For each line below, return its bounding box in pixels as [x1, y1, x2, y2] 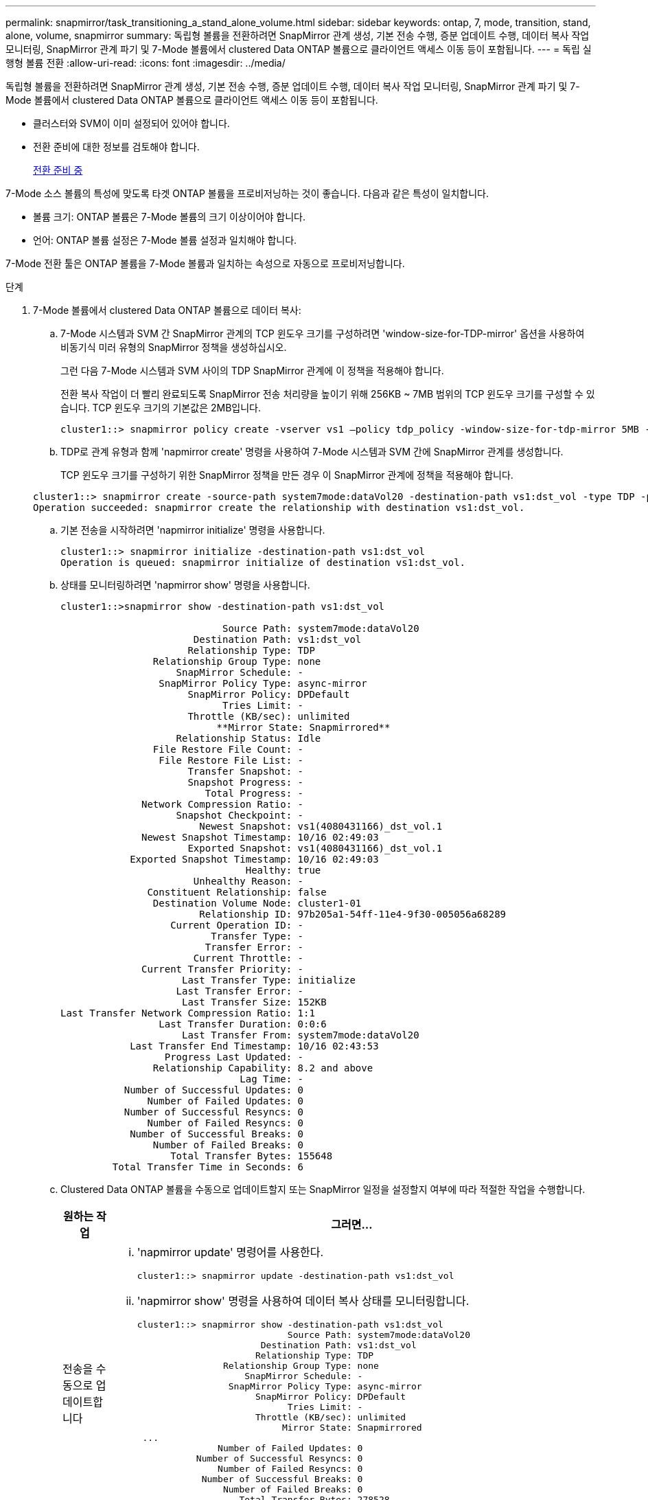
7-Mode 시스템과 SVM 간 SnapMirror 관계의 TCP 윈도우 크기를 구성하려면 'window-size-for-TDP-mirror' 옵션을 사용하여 [60, 328, 585, 339]
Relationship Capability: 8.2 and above [152, 1062, 373, 1073]
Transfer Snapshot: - [187, 766, 304, 777]
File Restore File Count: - [152, 744, 304, 755]
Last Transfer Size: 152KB [182, 997, 327, 1008]
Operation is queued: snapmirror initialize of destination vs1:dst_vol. [60, 557, 466, 568]
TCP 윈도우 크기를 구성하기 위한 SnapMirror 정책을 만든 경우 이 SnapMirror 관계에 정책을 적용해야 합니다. [60, 469, 513, 481]
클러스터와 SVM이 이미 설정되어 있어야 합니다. [33, 117, 230, 129]
